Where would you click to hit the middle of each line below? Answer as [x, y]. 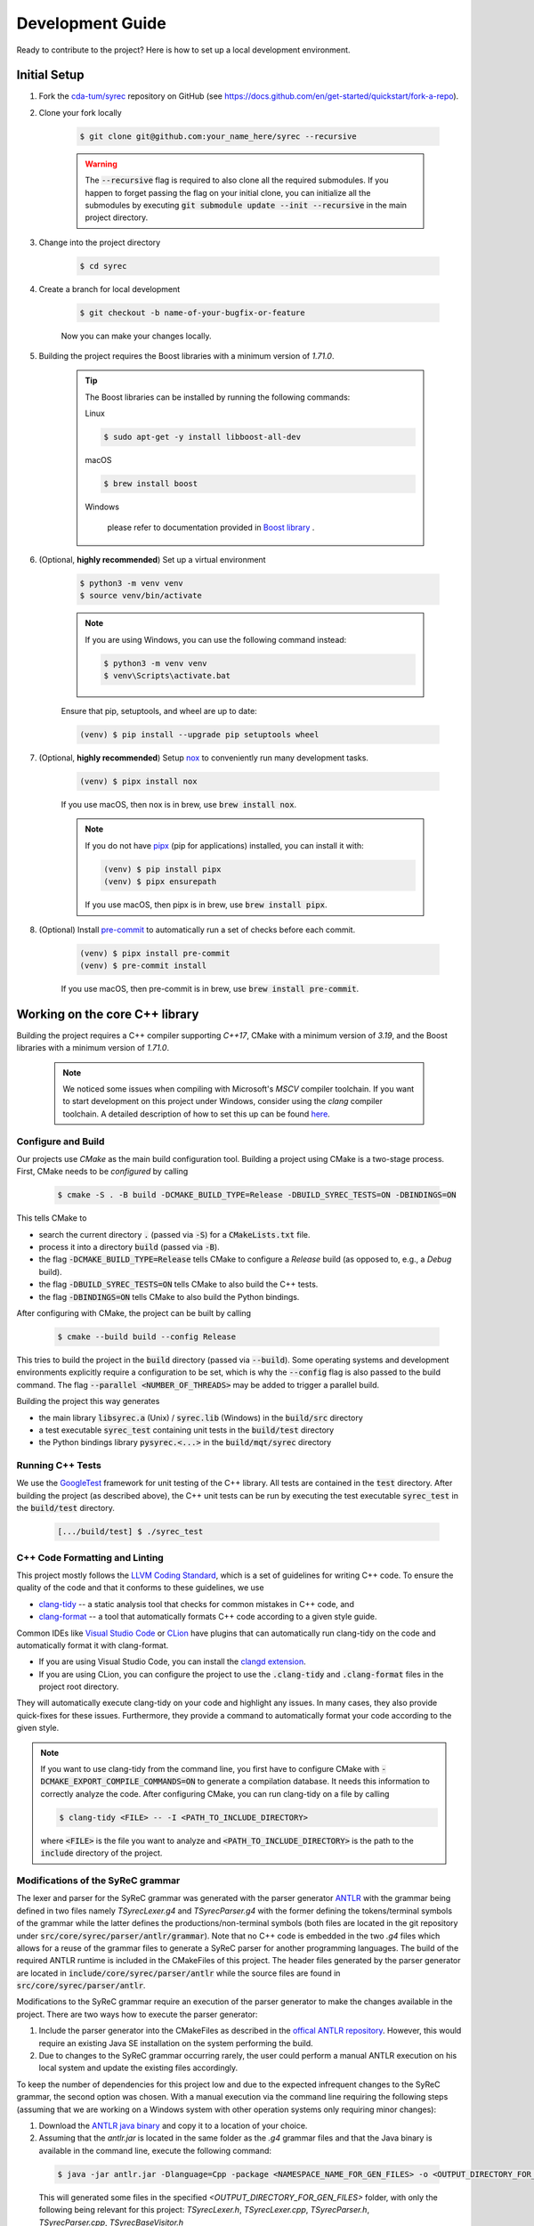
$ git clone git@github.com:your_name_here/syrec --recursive [218, 136]
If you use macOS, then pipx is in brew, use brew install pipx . [206, 905]
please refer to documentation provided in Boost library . [211, 527]
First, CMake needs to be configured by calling [102, 1172]
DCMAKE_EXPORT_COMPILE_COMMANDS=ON [118, 1782]
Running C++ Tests [59, 1466]
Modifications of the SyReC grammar [98, 1881]
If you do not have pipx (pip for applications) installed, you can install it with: [224, 845]
